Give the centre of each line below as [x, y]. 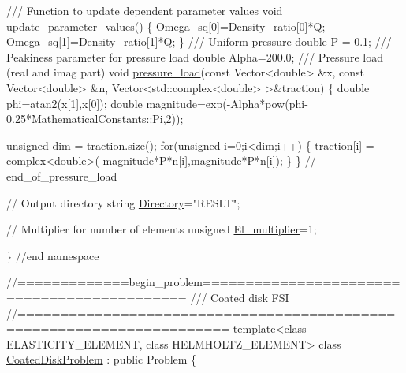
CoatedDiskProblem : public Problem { [102, 359]
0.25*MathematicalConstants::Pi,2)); [95, 119]
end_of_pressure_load [62, 175]
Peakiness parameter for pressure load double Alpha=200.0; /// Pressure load [195, 56]
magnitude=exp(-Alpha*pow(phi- [227, 103]
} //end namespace [53, 255]
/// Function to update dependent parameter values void [145, 10]
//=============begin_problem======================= [203, 282]
